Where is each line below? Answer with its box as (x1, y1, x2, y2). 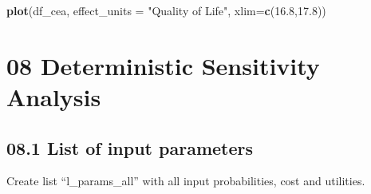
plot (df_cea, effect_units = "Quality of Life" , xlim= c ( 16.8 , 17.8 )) (6, 2, 326, 18)
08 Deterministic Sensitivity (6, 49, 320, 81)
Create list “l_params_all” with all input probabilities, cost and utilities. (6, 172, 365, 189)
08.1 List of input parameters (6, 135, 254, 160)
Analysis (6, 80, 101, 113)
